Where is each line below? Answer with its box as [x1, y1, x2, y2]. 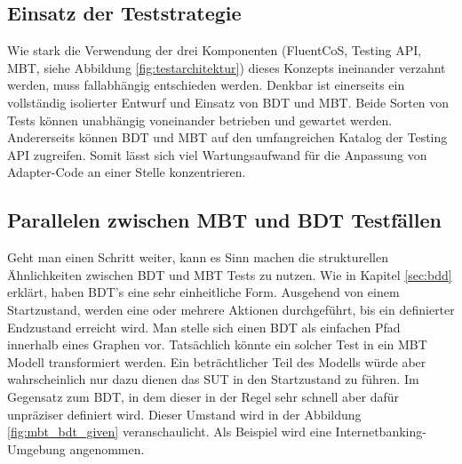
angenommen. [69, 439, 145, 458]
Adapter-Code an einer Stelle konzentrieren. [7, 163, 246, 181]
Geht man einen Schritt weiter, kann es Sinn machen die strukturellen [7, 248, 388, 267]
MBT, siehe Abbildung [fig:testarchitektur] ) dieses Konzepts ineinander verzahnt [7, 58, 446, 76]
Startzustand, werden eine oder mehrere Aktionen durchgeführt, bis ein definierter [7, 300, 455, 318]
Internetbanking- [335, 422, 426, 441]
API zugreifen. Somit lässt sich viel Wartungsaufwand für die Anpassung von [7, 145, 427, 164]
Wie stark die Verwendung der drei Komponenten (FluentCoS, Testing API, [7, 41, 422, 60]
